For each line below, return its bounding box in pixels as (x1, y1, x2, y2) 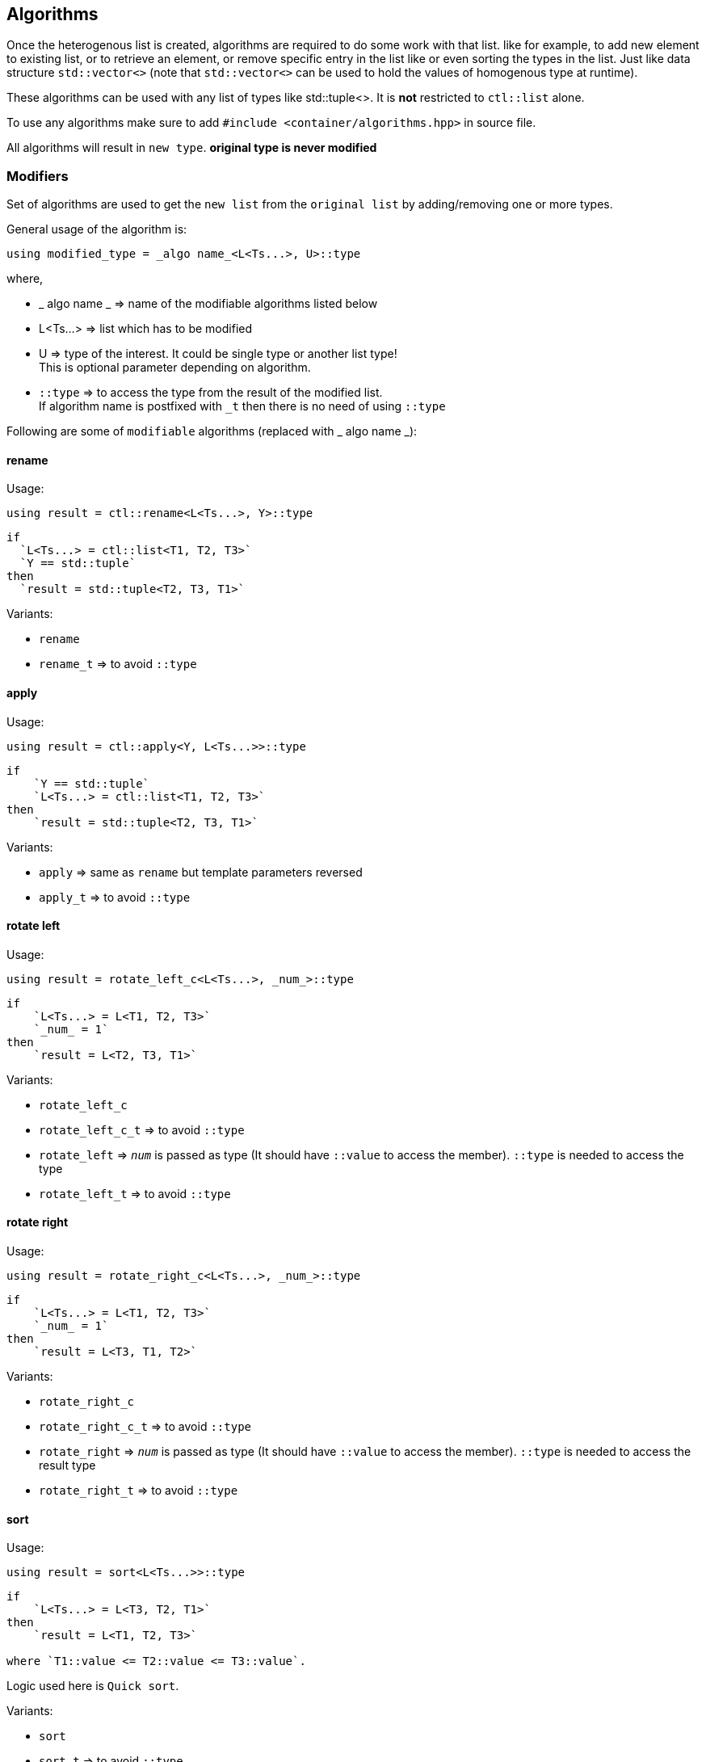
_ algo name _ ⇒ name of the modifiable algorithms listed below (39, 296, 378, 311)
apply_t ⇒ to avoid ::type (39, 889, 191, 904)
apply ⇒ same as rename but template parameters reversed (39, 864, 363, 879)
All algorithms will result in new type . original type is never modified (6, 141, 377, 155)
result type (39, 1458, 96, 1473)
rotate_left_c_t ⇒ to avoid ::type (39, 1122, 245, 1137)
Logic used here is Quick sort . (6, 1679, 179, 1693)
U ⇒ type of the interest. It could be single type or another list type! (39, 347, 397, 361)
